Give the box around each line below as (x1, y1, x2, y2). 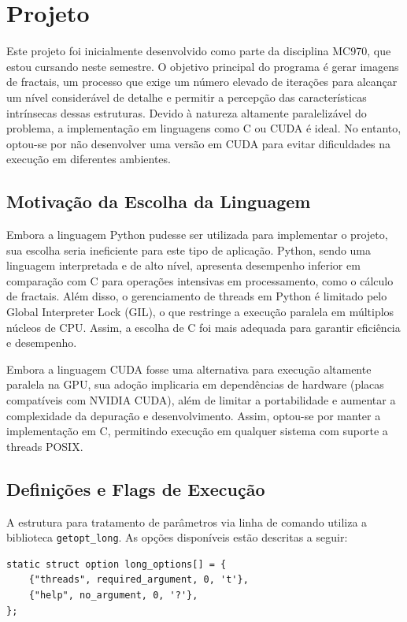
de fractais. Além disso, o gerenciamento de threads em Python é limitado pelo (6, 288, 387, 304)
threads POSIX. (6, 438, 83, 454)
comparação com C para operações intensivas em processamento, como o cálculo (6, 272, 394, 289)
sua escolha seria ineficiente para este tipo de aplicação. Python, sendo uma (6, 241, 372, 258)
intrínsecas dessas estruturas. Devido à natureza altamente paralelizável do (6, 104, 367, 121)
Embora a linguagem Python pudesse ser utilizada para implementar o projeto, (6, 226, 388, 243)
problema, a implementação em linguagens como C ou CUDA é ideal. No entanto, (6, 120, 401, 136)
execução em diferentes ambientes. (6, 151, 171, 167)
